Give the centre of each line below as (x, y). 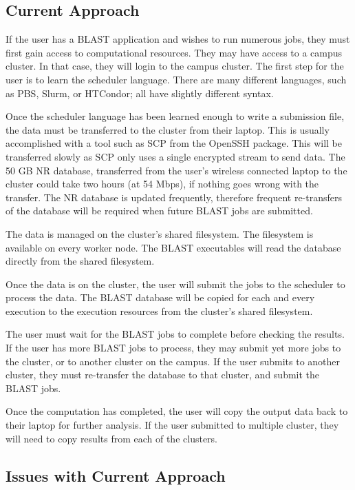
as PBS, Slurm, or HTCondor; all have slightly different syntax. (140, 93)
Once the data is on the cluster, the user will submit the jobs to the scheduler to (175, 284)
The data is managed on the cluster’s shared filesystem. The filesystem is (160, 233)
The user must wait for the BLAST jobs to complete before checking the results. (175, 334)
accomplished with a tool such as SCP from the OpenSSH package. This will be (174, 143)
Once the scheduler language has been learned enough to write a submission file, (175, 116)
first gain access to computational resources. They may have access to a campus (174, 52)
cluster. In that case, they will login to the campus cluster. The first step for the (175, 66)
